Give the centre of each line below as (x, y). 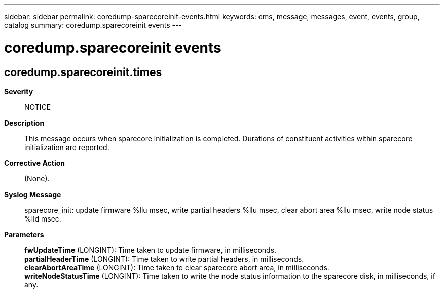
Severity (19, 91)
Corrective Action (34, 163)
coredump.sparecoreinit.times (83, 72)
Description (24, 123)
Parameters (24, 234)
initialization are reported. (67, 147)
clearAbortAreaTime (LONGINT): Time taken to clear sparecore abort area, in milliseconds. (177, 267)
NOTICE (38, 107)
